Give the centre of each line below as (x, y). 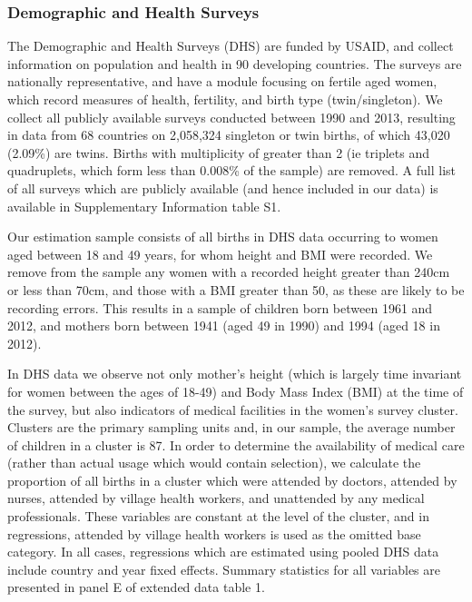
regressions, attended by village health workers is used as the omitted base (214, 533)
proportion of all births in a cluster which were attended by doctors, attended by (232, 480)
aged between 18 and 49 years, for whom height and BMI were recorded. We (220, 254)
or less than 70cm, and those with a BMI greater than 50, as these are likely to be (236, 289)
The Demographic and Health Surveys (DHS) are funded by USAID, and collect (231, 46)
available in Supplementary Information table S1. (144, 206)
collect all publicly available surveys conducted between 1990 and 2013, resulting (231, 117)
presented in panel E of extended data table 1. (136, 587)
